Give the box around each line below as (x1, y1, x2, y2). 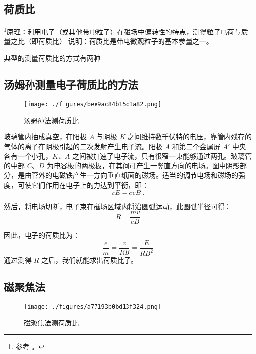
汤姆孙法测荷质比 (24, 115, 79, 125)
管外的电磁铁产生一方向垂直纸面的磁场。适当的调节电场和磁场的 (31, 170, 238, 180)
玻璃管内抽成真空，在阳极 (4, 131, 87, 142)
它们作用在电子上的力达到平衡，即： (31, 180, 149, 190)
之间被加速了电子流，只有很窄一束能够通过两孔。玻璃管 (72, 151, 252, 161)
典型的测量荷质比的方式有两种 (4, 53, 100, 63)
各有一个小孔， (4, 151, 52, 161)
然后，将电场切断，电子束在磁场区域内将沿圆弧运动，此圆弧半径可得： (4, 201, 231, 211)
